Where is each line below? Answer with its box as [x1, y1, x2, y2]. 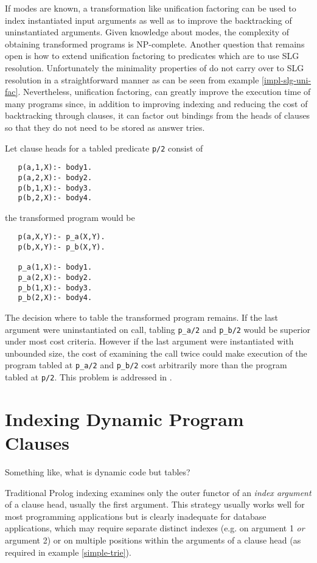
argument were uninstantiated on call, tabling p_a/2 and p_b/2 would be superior [5, 323, 311, 335]
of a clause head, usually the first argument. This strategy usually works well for [5, 498, 305, 511]
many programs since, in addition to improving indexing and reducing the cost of [5, 97, 308, 110]
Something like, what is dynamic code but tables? [5, 466, 190, 478]
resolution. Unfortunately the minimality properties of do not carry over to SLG [5, 61, 304, 74]
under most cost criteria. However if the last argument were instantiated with [5, 335, 294, 348]
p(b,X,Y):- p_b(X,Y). [18, 243, 105, 252]
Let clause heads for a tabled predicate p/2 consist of [5, 141, 203, 154]
